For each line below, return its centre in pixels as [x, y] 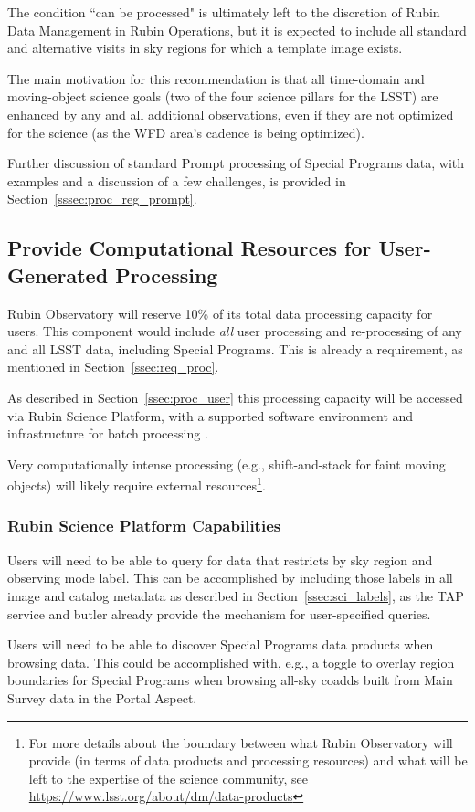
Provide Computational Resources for [190, 248]
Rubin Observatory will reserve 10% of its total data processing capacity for [220, 313]
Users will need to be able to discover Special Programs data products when [221, 644]
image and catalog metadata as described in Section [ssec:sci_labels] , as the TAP [236, 595]
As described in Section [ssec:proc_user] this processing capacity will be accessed [235, 397]
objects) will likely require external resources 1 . [137, 484]
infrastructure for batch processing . [108, 433]
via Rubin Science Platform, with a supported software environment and [211, 415]
